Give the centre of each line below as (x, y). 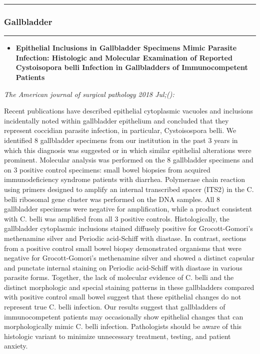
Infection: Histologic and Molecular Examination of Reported (124, 57)
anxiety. (16, 346)
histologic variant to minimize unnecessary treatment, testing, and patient (117, 336)
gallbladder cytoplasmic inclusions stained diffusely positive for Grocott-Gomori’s (128, 228)
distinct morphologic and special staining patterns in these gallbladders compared (129, 287)
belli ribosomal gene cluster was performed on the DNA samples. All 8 (112, 199)
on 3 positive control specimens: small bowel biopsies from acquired (107, 169)
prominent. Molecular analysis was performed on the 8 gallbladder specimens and (129, 160)
